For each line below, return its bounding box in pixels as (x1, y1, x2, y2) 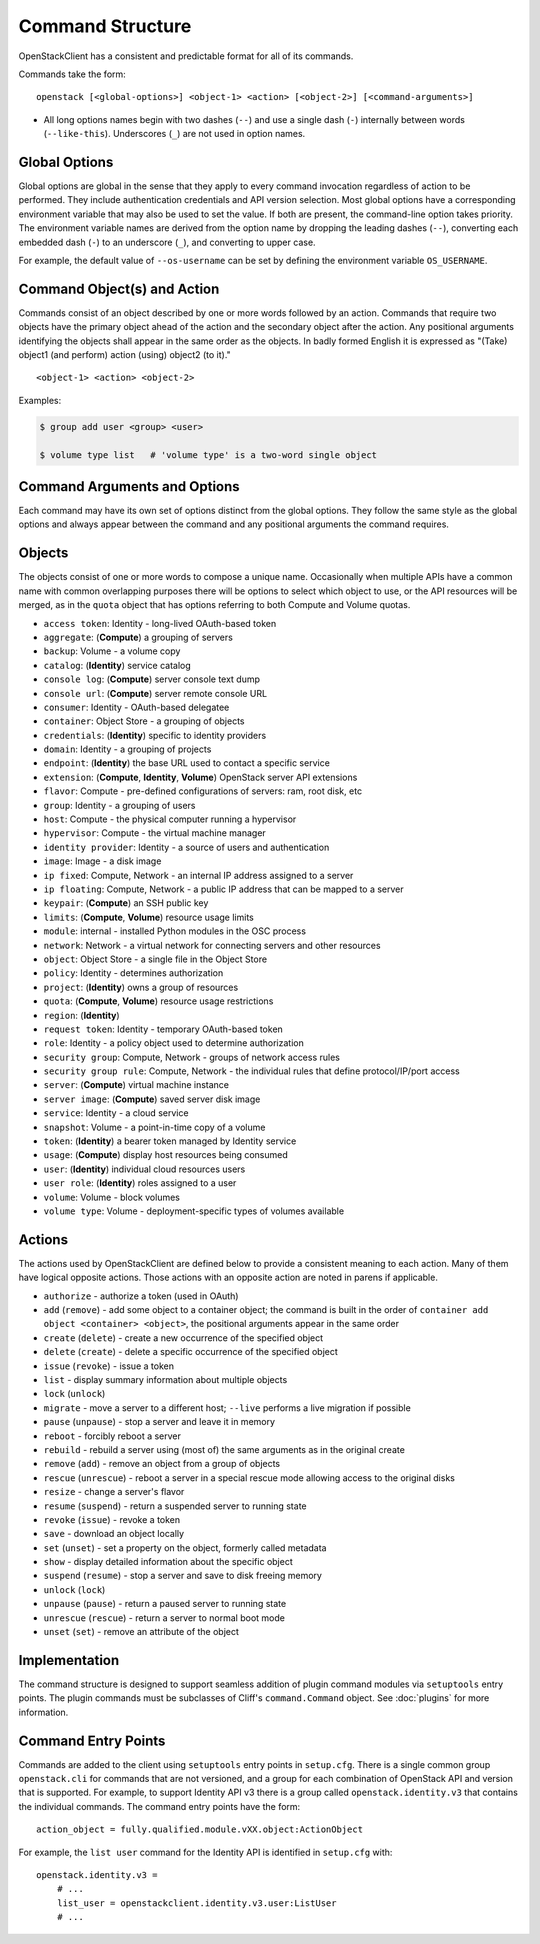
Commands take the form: (18, 68, 127, 80)
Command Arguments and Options (18, 478, 240, 495)
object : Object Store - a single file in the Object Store (43, 953, 268, 965)
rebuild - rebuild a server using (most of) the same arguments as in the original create (43, 1443, 405, 1455)
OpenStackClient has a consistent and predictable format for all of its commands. (18, 50, 354, 62)
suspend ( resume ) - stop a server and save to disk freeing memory (43, 1570, 322, 1582)
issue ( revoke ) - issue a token (43, 1360, 175, 1372)
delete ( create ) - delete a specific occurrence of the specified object (43, 1346, 339, 1358)
